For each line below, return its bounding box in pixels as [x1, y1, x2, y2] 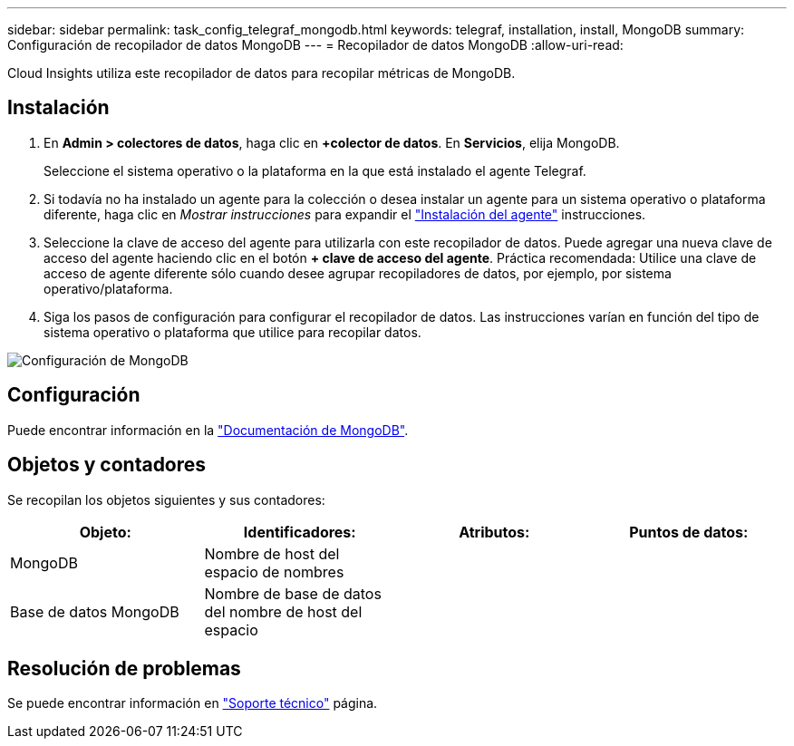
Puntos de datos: [629, 522, 749, 541]
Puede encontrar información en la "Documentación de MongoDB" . [7, 421, 409, 438]
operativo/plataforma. [44, 280, 173, 296]
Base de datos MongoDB [10, 602, 179, 621]
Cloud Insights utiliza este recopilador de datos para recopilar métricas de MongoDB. [7, 65, 516, 81]
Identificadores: [243, 522, 356, 541]
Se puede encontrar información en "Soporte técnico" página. [7, 695, 378, 712]
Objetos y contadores [7, 453, 207, 477]
